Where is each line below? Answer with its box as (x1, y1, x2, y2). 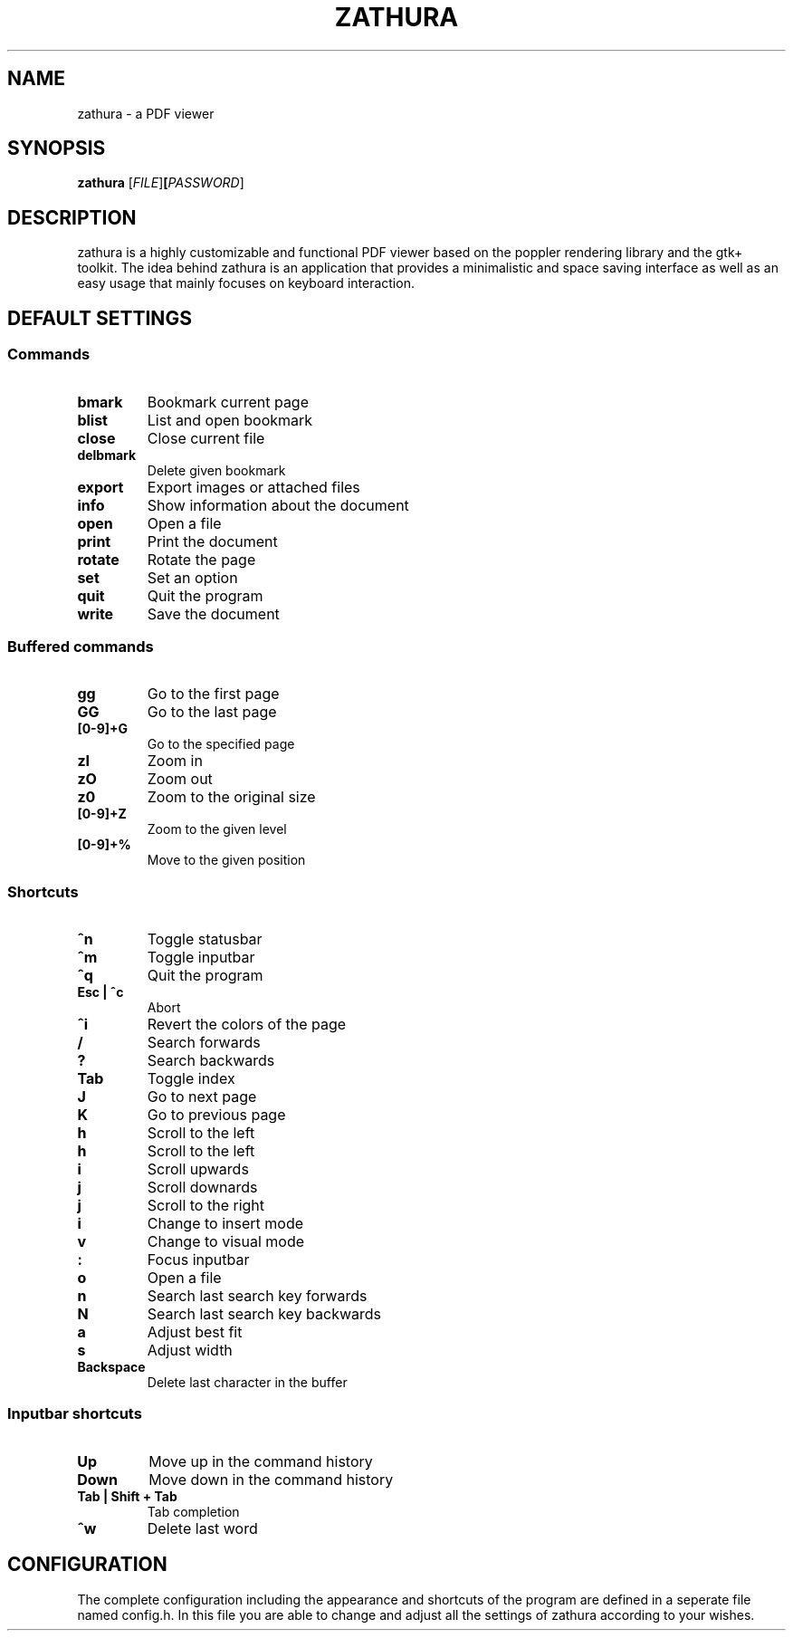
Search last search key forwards (147, 1287, 368, 1305)
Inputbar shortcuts (7, 1404, 142, 1423)
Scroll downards (147, 1178, 258, 1196)
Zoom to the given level (147, 821, 287, 838)
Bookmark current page (147, 392, 309, 411)
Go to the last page (147, 703, 277, 722)
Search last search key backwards (147, 1305, 382, 1323)
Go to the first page (147, 685, 280, 704)
